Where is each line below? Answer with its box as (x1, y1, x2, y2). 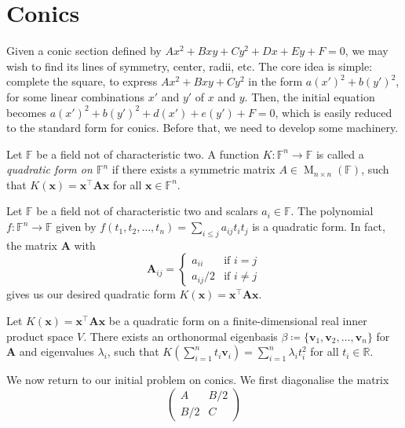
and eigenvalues (19, 343, 94, 360)
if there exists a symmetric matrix (111, 161, 275, 177)
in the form (248, 73, 303, 90)
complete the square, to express (6, 73, 158, 90)
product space (6, 327, 74, 344)
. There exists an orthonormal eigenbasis (83, 327, 278, 344)
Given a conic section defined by (6, 42, 162, 59)
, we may (345, 42, 389, 59)
